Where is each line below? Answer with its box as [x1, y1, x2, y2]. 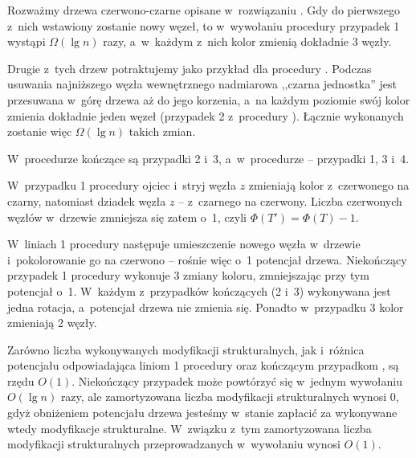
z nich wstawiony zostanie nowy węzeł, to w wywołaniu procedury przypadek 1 [7, 17, 400, 34]
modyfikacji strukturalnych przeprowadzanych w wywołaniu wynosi [7, 436, 341, 452]
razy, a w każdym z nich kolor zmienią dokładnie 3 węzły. [103, 33, 392, 50]
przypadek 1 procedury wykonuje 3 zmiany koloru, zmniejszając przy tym [7, 267, 370, 284]
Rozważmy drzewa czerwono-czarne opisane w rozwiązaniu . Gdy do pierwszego [7, 2, 401, 18]
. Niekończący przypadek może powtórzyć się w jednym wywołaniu [71, 372, 402, 389]
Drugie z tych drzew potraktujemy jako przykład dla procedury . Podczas [7, 59, 372, 76]
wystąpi [7, 33, 46, 50]
